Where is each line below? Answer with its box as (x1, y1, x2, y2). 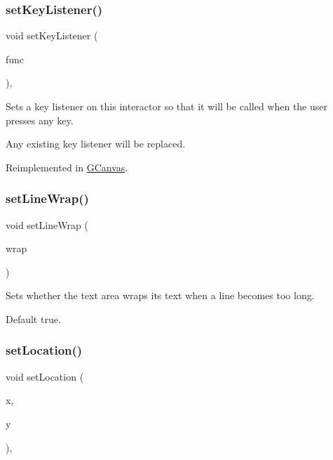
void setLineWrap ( (6, 217, 88, 232)
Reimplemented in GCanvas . (6, 159, 128, 174)
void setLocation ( (6, 369, 84, 383)
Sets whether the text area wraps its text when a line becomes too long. (6, 288, 315, 303)
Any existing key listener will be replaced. (6, 136, 186, 151)
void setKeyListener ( (6, 28, 98, 43)
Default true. (6, 311, 61, 326)
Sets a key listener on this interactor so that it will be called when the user (6, 99, 328, 113)
